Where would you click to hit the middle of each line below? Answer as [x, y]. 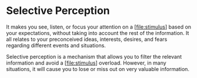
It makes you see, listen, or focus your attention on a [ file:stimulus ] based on [99, 27]
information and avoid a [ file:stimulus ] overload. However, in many [86, 63]
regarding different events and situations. [56, 45]
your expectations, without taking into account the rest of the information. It [98, 33]
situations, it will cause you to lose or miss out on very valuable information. [98, 69]
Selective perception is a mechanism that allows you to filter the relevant [94, 56]
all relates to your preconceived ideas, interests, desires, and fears [87, 39]
